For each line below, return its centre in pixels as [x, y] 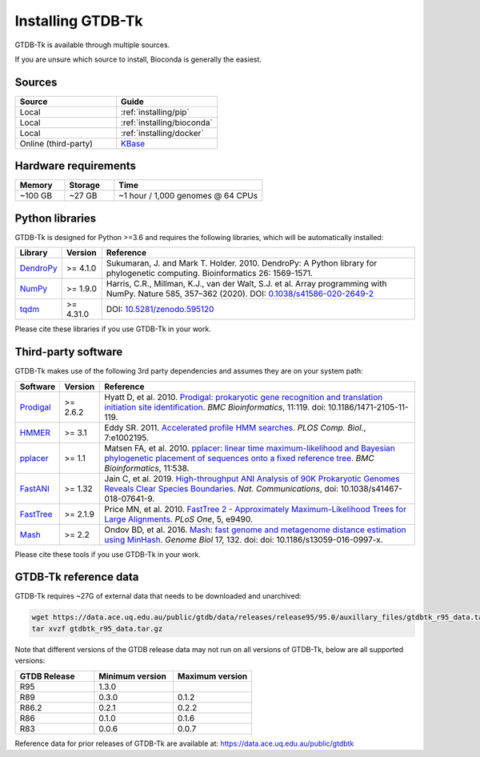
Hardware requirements [75, 166]
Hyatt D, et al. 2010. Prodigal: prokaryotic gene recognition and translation [244, 397]
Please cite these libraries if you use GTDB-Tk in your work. [113, 329]
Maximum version [212, 676]
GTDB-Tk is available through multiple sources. [92, 45]
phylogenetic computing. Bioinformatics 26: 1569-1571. [210, 274]
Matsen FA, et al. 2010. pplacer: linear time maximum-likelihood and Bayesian [250, 448]
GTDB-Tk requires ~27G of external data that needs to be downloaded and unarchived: [158, 596]
